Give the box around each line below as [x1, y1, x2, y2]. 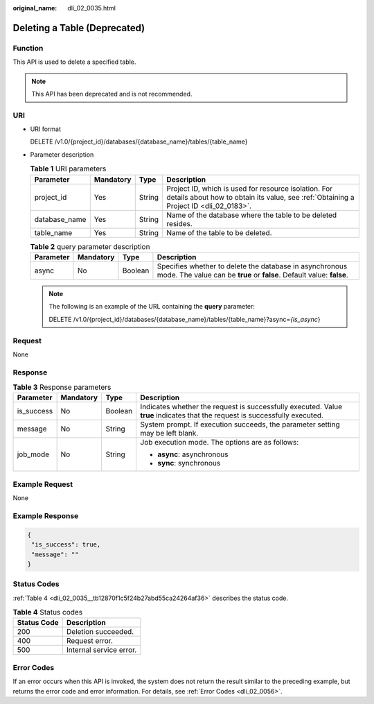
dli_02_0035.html [67, 4, 116, 12]
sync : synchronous [157, 458, 221, 468]
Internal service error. [66, 645, 137, 655]
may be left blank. [140, 429, 199, 438]
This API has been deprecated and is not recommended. [31, 89, 193, 98]
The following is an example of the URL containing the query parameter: [48, 302, 256, 311]
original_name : [12, 4, 57, 12]
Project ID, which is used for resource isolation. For [166, 184, 332, 194]
